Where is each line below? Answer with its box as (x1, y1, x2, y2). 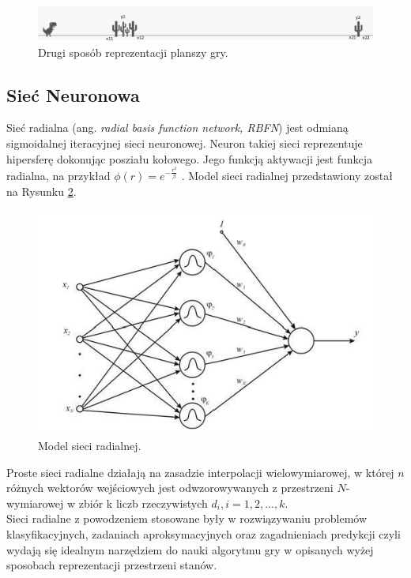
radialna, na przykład (6, 167, 111, 184)
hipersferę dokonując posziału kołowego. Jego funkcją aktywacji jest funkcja (6, 150, 372, 167)
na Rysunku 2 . (6, 182, 77, 199)
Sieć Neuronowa (6, 82, 140, 107)
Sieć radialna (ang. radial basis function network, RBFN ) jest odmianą (6, 119, 349, 136)
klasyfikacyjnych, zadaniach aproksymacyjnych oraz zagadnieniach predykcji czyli (6, 525, 401, 542)
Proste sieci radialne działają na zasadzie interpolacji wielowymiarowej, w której (6, 464, 394, 480)
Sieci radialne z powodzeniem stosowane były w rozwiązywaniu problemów (6, 510, 368, 527)
